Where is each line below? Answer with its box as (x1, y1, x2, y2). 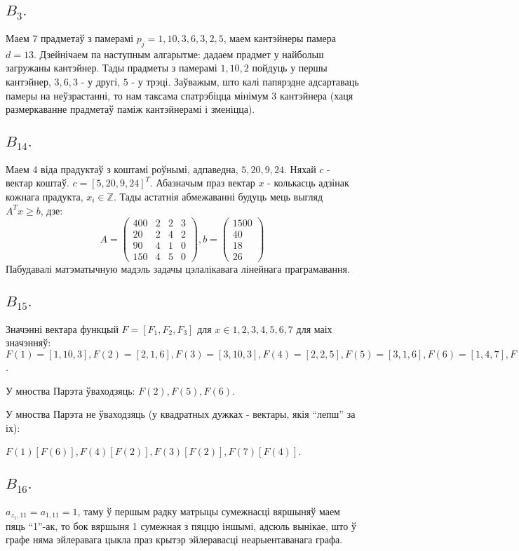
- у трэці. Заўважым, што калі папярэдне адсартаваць (131, 74, 359, 88)
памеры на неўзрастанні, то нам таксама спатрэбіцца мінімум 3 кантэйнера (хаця (6, 88, 353, 102)
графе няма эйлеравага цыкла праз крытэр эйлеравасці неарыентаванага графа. (6, 532, 343, 547)
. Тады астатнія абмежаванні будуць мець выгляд (113, 189, 323, 203)
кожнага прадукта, (6, 189, 83, 203)
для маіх (296, 321, 332, 336)
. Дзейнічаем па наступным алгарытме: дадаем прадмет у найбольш (33, 46, 324, 61)
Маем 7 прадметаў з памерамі (6, 30, 134, 45)
